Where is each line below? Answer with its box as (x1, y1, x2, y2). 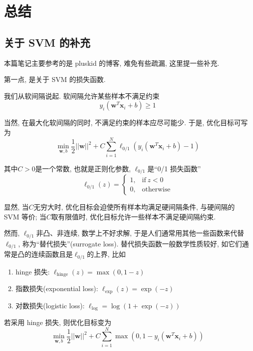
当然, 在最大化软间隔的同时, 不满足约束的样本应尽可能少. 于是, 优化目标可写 (4, 117, 248, 128)
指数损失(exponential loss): (15, 283, 98, 294)
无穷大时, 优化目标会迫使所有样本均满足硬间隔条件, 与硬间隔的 (33, 202, 235, 212)
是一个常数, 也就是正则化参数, (35, 163, 131, 173)
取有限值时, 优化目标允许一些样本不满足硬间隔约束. (51, 211, 216, 221)
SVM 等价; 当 (4, 211, 47, 221)
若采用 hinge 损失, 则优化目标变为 (4, 317, 112, 327)
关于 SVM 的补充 (4, 34, 90, 50)
